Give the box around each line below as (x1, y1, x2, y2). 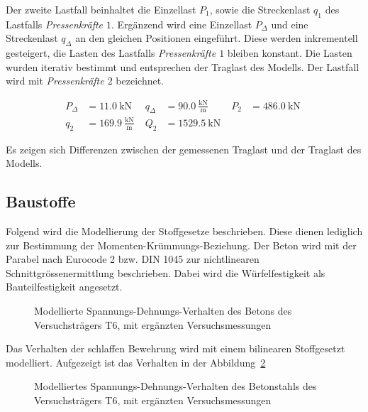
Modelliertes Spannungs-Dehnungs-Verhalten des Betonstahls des (34, 379, 317, 394)
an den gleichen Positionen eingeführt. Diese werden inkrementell (75, 31, 358, 45)
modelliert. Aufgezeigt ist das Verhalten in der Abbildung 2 (6, 354, 266, 369)
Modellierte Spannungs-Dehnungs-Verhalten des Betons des (34, 303, 292, 318)
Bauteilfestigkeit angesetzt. (6, 279, 123, 294)
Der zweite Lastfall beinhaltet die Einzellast (6, 2, 196, 16)
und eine (271, 16, 308, 31)
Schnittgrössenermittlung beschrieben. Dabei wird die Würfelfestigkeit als (6, 265, 325, 280)
